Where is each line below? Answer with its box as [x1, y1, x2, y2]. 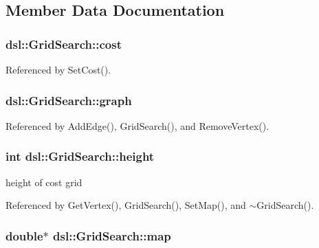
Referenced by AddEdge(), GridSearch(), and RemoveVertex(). [5, 118, 269, 133]
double [5, 227, 43, 244]
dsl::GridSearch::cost [5, 35, 122, 52]
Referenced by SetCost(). [5, 63, 111, 76]
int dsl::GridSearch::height [5, 148, 155, 165]
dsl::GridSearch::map [53, 227, 171, 244]
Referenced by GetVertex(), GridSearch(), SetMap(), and [5, 198, 246, 212]
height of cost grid [5, 174, 82, 189]
